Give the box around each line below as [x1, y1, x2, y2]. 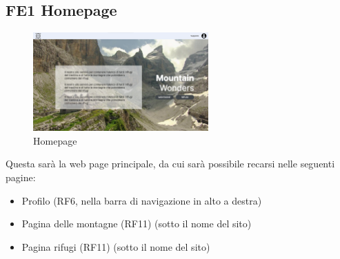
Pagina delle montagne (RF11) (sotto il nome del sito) [21, 216, 252, 231]
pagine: [6, 170, 36, 185]
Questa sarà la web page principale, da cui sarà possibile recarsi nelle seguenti [6, 156, 335, 171]
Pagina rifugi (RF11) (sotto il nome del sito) [21, 239, 210, 253]
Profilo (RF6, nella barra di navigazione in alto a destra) [21, 193, 262, 207]
